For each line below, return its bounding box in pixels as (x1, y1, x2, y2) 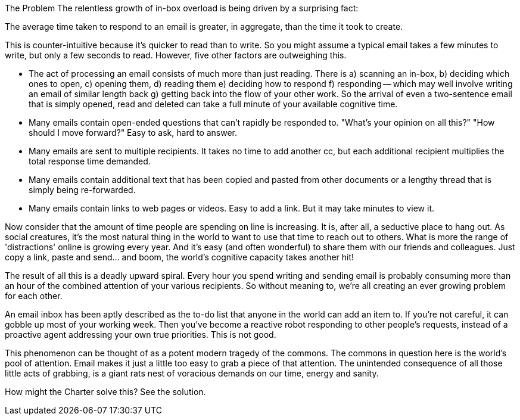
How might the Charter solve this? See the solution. (5, 387, 206, 397)
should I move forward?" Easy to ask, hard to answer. (29, 127, 238, 138)
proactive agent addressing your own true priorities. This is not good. (5, 329, 276, 340)
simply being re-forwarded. (29, 185, 136, 195)
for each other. (5, 291, 63, 301)
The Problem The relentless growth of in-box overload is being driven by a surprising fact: (5, 3, 359, 13)
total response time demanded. (29, 156, 151, 166)
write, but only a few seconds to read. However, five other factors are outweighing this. (5, 50, 347, 60)
